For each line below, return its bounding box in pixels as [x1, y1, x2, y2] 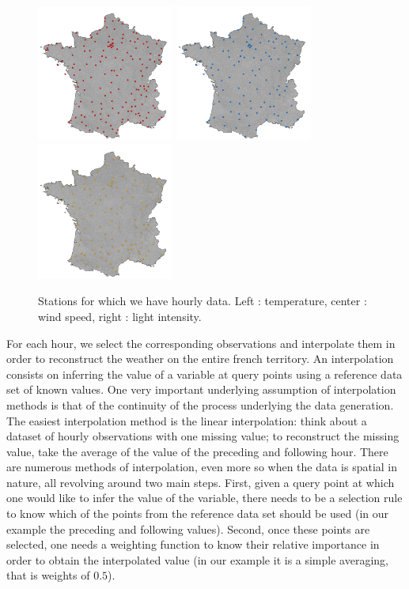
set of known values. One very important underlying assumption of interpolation [6, 381, 396, 398]
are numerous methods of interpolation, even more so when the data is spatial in [6, 459, 398, 475]
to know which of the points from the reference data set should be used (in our [6, 505, 389, 522]
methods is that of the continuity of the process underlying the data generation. [6, 396, 394, 413]
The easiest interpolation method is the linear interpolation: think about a [6, 412, 367, 429]
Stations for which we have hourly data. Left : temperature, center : [38, 293, 367, 309]
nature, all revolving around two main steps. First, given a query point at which [6, 474, 395, 490]
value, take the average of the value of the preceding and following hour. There [6, 443, 388, 459]
